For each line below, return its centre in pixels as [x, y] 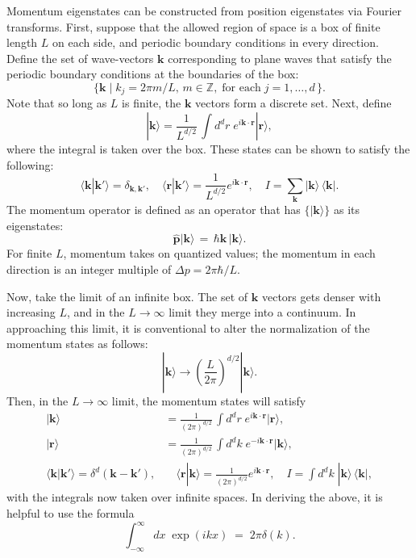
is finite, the [152, 103]
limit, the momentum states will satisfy [209, 400]
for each [241, 88]
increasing [31, 312]
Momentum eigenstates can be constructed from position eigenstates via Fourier [204, 10]
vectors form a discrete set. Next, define [293, 103]
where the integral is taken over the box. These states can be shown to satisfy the [208, 149]
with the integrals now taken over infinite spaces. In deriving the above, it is [195, 497]
